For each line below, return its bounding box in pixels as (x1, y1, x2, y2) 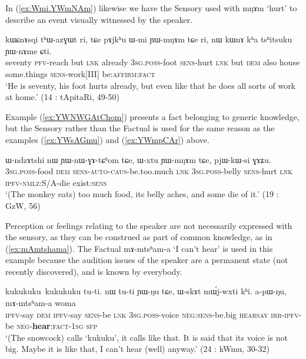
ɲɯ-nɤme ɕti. (5, 44, 52, 56)
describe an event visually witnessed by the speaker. (5, 13, 193, 25)
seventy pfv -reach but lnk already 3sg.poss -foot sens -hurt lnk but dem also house (5, 56, 300, 68)
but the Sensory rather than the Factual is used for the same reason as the (5, 122, 275, 134)
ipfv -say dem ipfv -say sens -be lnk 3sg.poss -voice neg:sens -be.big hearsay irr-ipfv (5, 308, 299, 320)
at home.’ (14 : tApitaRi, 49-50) (5, 91, 119, 103)
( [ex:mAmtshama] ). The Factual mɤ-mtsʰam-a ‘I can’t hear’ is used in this (5, 242, 273, 254)
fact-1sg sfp (52, 320, 98, 332)
